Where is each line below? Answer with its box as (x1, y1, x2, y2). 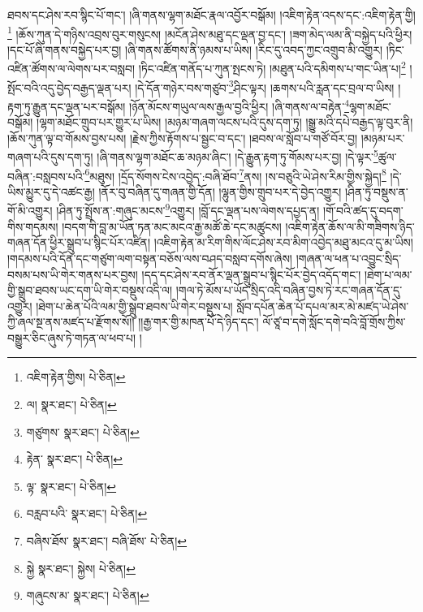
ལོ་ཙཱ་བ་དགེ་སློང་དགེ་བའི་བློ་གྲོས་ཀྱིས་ (262, 313, 406, 330)
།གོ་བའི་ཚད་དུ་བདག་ (323, 202, 404, 219)
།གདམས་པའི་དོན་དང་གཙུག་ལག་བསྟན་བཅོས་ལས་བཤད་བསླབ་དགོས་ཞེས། (7, 249, 292, 266)
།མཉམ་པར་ (360, 129, 405, 146)
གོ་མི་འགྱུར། (7, 202, 53, 219)
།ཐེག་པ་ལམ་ (364, 265, 412, 282)
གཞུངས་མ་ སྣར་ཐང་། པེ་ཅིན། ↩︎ (26, 587, 149, 604)
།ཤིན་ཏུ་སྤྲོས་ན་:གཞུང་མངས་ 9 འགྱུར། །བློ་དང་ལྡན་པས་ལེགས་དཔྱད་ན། (56, 200, 320, 219)
